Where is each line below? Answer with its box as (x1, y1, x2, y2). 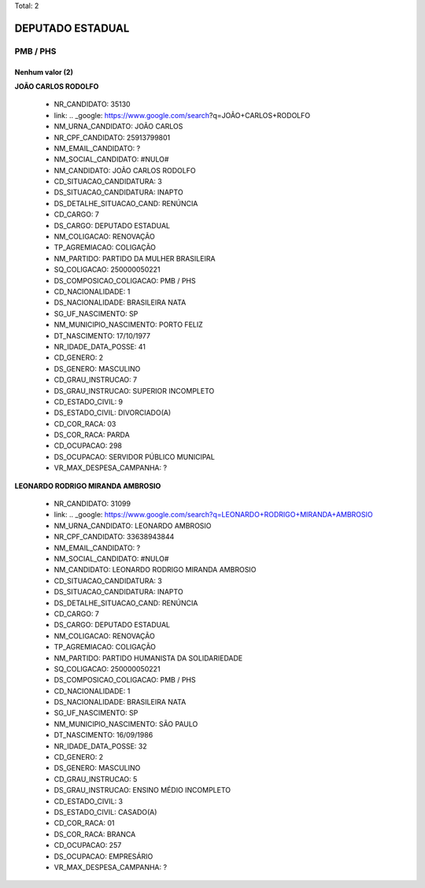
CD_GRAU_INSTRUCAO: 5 (54, 774, 138, 783)
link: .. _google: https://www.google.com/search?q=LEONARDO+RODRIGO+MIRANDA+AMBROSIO (54, 510, 373, 520)
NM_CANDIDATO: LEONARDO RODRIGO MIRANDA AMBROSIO (54, 565, 257, 575)
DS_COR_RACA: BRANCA (54, 829, 136, 838)
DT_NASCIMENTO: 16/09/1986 (54, 731, 153, 740)
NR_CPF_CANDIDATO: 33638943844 (54, 532, 175, 542)
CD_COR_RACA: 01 (54, 819, 115, 828)
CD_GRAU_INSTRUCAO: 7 (54, 375, 138, 385)
